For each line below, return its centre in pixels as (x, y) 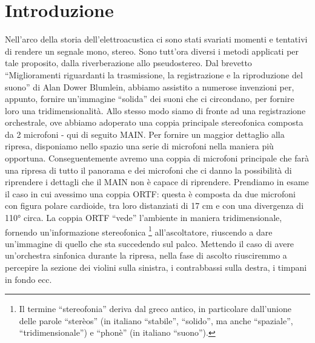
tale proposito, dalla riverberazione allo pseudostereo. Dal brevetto (128, 63)
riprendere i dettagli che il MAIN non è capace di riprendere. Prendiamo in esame (157, 182)
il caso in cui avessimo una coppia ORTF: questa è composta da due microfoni (150, 193)
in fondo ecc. (28, 279)
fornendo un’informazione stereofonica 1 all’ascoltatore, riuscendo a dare (139, 231)
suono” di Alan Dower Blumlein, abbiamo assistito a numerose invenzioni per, (150, 87)
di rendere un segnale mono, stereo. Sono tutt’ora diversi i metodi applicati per (152, 51)
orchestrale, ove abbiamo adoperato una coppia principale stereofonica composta (154, 122)
